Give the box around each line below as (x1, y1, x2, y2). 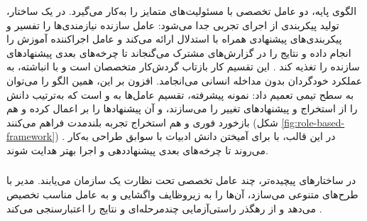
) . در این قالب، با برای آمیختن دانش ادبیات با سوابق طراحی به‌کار (55, 129, 336, 144)
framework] (6, 129, 55, 144)
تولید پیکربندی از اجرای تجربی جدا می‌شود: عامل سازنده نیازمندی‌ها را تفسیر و (6, 17, 339, 32)
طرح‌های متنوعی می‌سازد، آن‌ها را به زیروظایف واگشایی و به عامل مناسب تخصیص (6, 187, 358, 202)
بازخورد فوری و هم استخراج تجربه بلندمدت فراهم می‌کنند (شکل (6, 114, 278, 129)
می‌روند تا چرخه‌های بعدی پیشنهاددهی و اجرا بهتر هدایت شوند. (6, 142, 268, 157)
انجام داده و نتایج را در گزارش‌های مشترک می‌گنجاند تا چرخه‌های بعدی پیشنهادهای (6, 45, 351, 60)
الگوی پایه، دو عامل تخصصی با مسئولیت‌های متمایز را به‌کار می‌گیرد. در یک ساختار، (6, 4, 357, 18)
